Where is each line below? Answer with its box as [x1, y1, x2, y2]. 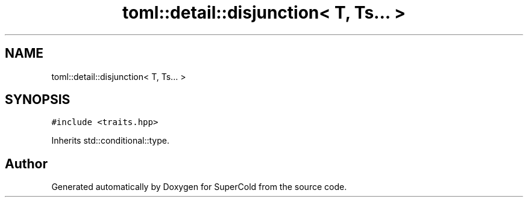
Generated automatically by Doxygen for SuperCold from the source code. [51, 182, 347, 192]
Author [5, 156, 48, 171]
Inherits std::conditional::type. [51, 135, 169, 146]
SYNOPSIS [5, 92, 71, 108]
